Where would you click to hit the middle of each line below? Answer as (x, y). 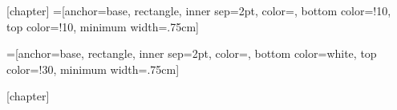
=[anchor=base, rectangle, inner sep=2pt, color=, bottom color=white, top (192, 53)
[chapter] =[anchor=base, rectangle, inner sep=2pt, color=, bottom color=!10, (199, 10)
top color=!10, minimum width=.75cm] (103, 26)
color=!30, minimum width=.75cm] (93, 69)
